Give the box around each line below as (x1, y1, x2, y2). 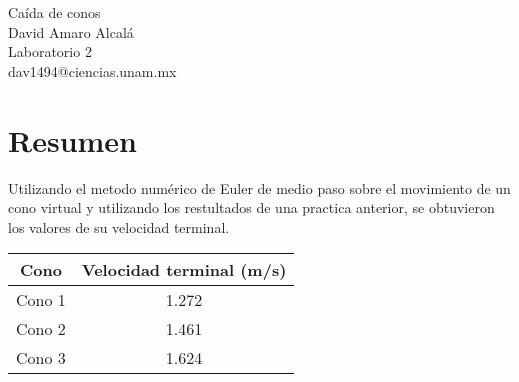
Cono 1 (16, 288, 66, 312)
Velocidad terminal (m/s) (81, 258, 287, 282)
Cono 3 (16, 346, 66, 370)
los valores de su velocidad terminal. (8, 216, 230, 237)
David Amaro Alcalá (8, 21, 134, 42)
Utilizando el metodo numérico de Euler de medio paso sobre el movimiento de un (8, 177, 511, 198)
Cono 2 (16, 317, 66, 341)
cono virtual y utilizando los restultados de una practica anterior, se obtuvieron (8, 197, 495, 218)
